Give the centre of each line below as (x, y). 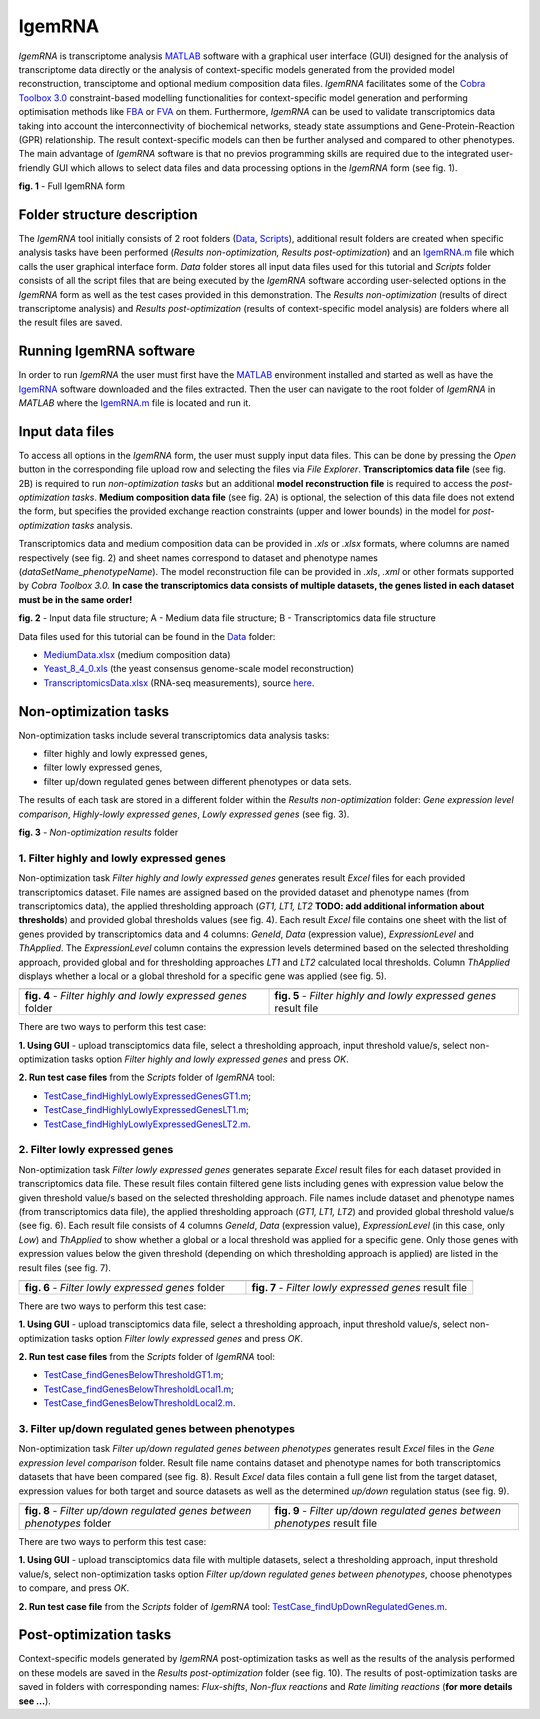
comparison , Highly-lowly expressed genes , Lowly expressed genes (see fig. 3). (184, 814)
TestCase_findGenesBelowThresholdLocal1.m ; (139, 1389)
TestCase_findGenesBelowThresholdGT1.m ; (133, 1375)
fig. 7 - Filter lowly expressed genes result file (359, 1287)
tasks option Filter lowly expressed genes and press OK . (187, 1338)
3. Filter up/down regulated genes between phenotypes (156, 1428)
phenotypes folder (68, 1523)
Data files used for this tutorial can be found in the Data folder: (147, 636)
